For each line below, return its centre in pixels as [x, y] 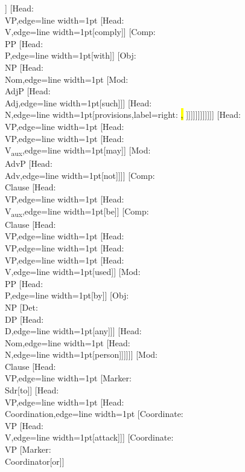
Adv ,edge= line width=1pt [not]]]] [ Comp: [80, 175]
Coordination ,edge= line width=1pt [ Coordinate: [94, 414]
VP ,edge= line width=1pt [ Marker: [68, 378]
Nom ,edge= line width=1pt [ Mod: [67, 79]
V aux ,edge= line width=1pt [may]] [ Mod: [78, 151]
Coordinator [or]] [35, 461]
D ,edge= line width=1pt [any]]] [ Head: [73, 331]
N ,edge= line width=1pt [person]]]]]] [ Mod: [81, 354]
